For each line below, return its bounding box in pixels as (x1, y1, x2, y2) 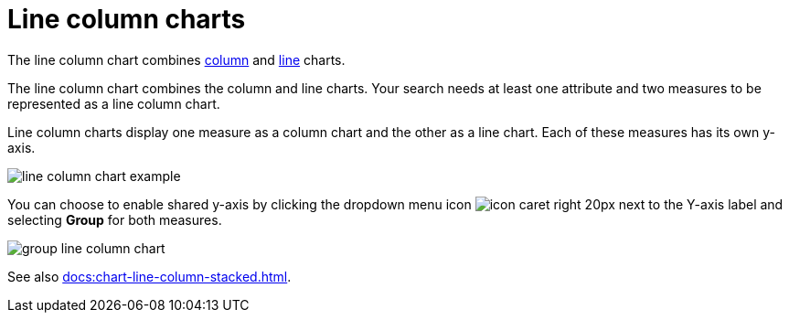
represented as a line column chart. (7, 95, 220, 112)
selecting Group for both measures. (7, 211, 222, 228)
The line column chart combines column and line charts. (7, 51, 346, 68)
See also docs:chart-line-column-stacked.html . (7, 268, 292, 284)
